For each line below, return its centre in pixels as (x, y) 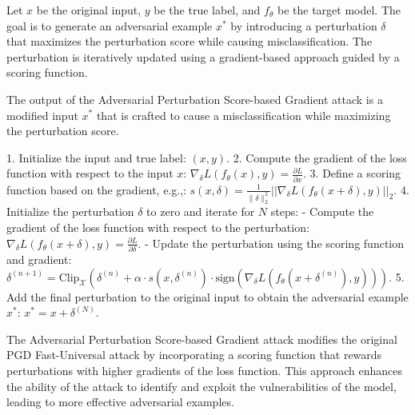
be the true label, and (207, 10)
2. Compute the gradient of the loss (320, 157)
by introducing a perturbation (304, 25)
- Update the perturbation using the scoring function (275, 243)
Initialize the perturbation (70, 211)
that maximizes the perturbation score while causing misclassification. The (190, 41)
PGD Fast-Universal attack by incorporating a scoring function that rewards (194, 355)
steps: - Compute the (322, 211)
